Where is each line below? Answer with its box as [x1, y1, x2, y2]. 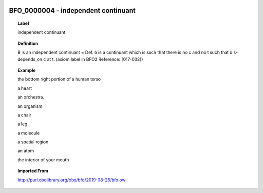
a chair [18, 112, 32, 118]
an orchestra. [18, 94, 45, 100]
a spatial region [18, 139, 49, 145]
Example [18, 67, 36, 73]
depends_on [18, 56, 42, 62]
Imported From [18, 168, 49, 174]
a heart [18, 85, 32, 91]
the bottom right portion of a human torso [18, 76, 101, 82]
